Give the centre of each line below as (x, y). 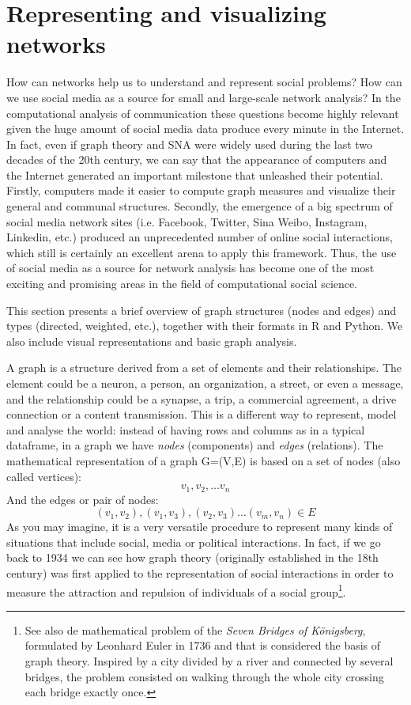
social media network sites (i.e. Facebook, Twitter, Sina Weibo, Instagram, (187, 221)
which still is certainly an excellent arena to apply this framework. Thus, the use (202, 252)
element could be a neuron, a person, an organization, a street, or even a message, (205, 383)
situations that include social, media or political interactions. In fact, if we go (194, 542)
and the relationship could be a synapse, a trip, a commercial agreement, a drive (202, 398)
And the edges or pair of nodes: (83, 499)
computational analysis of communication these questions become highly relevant (203, 113)
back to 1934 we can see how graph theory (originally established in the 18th (192, 557)
